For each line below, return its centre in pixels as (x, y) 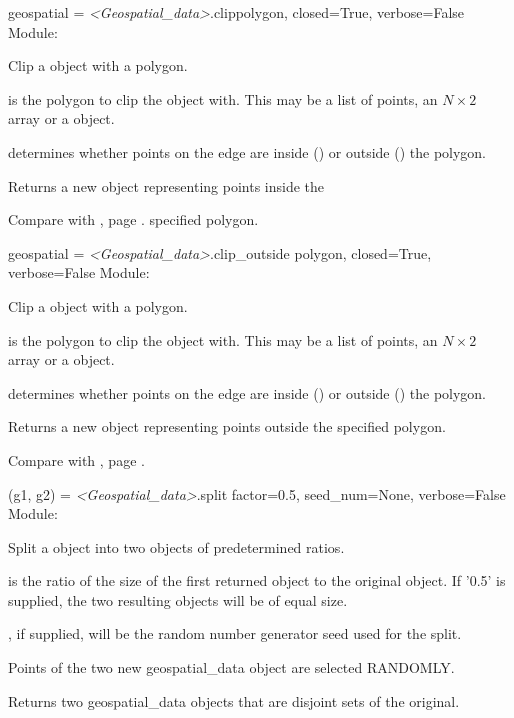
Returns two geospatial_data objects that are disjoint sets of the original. (234, 700)
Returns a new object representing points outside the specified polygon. (227, 426)
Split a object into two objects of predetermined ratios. (176, 546)
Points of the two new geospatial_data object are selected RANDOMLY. (231, 667)
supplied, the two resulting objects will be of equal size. (178, 599)
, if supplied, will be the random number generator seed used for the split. (235, 633)
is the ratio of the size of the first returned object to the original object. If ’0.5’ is (257, 580)
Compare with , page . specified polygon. (133, 219)
